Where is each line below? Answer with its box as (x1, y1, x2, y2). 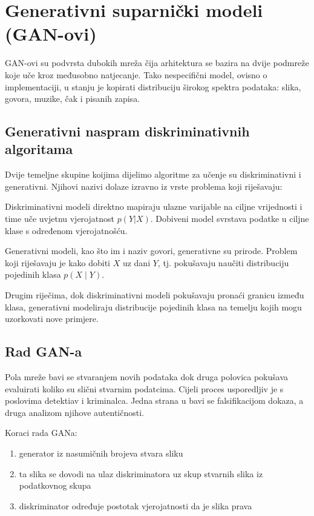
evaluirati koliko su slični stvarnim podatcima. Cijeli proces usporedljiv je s (5, 382, 284, 395)
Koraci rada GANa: (5, 426, 77, 439)
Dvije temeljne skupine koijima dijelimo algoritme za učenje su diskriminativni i (5, 168, 301, 181)
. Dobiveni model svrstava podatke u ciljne (150, 212, 309, 225)
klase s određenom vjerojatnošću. (5, 224, 128, 236)
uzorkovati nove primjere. (5, 312, 99, 325)
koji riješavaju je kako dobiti (5, 256, 110, 269)
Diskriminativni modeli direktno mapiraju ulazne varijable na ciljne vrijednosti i (5, 200, 303, 213)
